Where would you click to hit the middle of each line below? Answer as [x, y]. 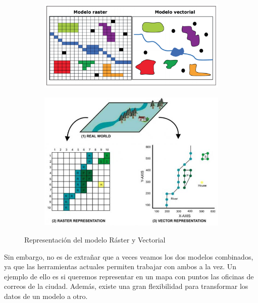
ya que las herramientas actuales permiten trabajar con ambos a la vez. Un [120, 266]
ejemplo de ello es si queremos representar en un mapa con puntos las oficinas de [129, 276]
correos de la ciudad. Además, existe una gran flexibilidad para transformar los [126, 286]
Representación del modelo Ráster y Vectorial [95, 239]
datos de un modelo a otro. [46, 296]
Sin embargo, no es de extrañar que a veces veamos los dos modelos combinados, [129, 256]
